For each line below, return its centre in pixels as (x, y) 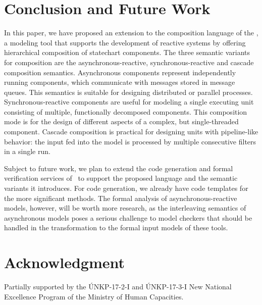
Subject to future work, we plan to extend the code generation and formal (119, 168)
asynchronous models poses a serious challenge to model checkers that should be (128, 217)
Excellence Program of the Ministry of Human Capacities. (94, 296)
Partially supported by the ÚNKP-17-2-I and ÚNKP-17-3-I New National (118, 287)
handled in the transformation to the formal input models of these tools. (116, 227)
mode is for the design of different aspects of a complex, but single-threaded (121, 121)
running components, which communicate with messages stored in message (120, 82)
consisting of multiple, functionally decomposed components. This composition (126, 111)
